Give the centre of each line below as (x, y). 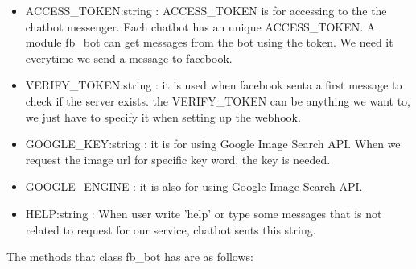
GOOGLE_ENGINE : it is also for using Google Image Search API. (194, 186)
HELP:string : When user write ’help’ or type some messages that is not (204, 213)
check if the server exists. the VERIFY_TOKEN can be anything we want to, (218, 100)
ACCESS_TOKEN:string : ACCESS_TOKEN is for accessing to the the (206, 10)
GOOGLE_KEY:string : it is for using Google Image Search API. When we (213, 144)
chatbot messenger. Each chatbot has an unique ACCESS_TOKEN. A (200, 26)
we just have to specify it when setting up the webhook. (163, 116)
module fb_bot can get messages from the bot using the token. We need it (209, 42)
